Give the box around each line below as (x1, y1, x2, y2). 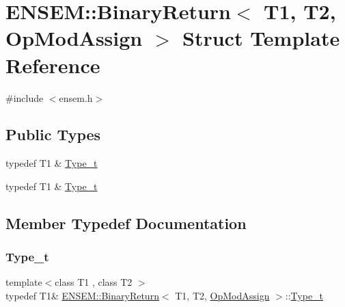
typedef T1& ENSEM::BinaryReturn (5, 289, 159, 303)
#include (5, 90, 44, 105)
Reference (5, 51, 100, 79)
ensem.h (59, 90, 93, 105)
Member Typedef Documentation (5, 212, 247, 233)
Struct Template (182, 24, 340, 52)
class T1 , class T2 (55, 275, 133, 289)
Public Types (5, 124, 101, 145)
